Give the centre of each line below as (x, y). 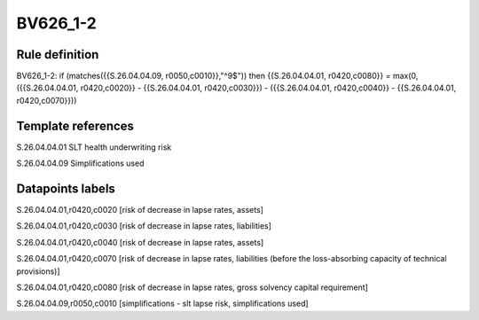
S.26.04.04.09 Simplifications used (80, 163)
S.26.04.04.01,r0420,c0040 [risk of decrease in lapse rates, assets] (140, 242)
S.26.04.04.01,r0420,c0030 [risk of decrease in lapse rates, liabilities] (144, 226)
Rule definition (58, 55)
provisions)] (39, 271)
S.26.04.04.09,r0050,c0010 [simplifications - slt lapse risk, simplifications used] (163, 304)
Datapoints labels (66, 188)
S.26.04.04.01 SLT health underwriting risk (94, 147)
